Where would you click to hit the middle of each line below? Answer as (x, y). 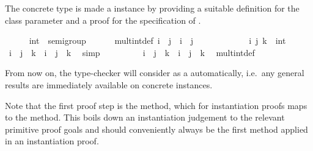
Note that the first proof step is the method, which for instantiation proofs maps (156, 105)
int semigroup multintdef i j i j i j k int (157, 40)
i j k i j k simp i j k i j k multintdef (132, 52)
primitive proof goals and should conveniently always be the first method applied (156, 129)
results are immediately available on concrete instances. (109, 84)
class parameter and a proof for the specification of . (103, 20)
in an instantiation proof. (52, 141)
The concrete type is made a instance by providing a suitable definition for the (152, 8)
